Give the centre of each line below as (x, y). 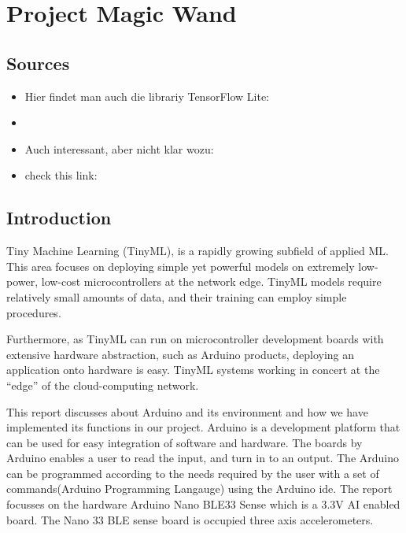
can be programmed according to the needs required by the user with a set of (193, 473)
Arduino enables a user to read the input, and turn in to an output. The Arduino (203, 458)
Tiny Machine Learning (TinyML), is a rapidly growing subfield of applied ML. (197, 251)
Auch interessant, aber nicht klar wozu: (119, 148)
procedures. (34, 312)
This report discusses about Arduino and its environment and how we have (187, 411)
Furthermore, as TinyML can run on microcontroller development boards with (195, 339)
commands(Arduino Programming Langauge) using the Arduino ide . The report (199, 489)
